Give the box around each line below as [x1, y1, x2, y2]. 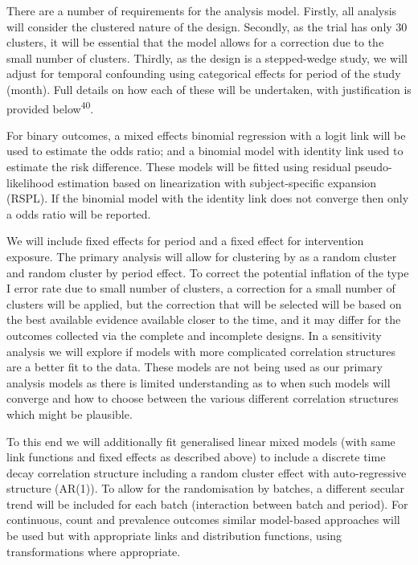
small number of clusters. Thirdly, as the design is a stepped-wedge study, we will [6, 49, 408, 66]
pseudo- [354, 158, 392, 174]
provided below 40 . [6, 97, 94, 117]
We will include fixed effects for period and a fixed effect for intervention [6, 232, 364, 249]
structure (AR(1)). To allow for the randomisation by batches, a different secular [6, 480, 405, 497]
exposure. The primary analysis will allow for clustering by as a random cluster [6, 248, 397, 264]
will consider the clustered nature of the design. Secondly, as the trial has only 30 [6, 18, 408, 35]
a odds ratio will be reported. [6, 205, 151, 222]
